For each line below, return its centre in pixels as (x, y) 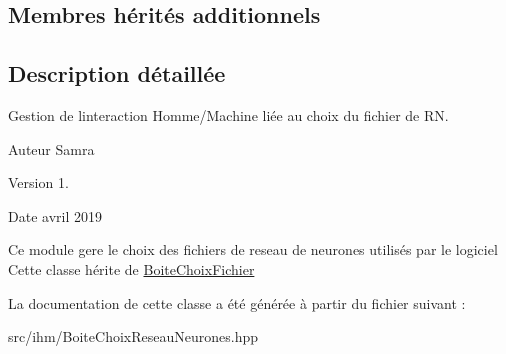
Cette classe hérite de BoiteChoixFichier (131, 268)
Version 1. (38, 182)
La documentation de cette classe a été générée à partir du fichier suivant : (237, 302)
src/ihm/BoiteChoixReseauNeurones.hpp (133, 336)
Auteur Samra (51, 148)
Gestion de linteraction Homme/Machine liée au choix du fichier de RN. (228, 114)
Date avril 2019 (55, 215)
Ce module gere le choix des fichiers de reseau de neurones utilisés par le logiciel (253, 249)
